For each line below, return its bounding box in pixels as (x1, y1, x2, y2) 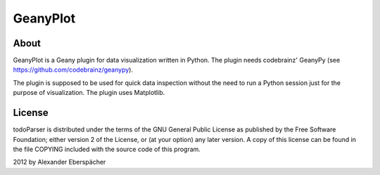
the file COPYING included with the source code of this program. (13, 145, 201, 153)
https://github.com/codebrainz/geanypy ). (13, 65, 134, 74)
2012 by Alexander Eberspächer (13, 158, 106, 167)
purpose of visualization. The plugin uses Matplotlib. (13, 89, 165, 97)
